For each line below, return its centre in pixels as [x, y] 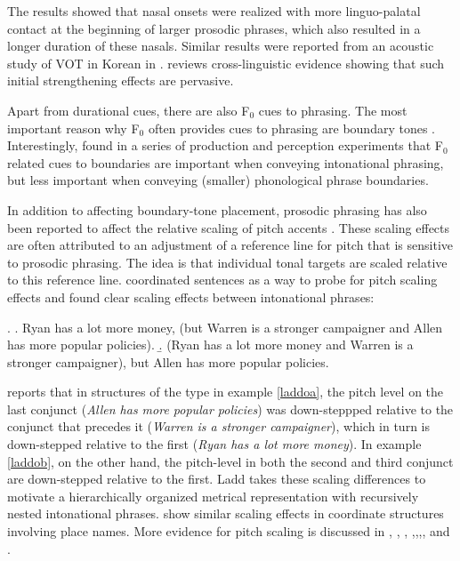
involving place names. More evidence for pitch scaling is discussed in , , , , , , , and [229, 531]
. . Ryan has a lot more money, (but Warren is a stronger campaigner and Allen [225, 327]
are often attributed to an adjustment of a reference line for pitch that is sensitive [230, 245]
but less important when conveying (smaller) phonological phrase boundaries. [218, 180]
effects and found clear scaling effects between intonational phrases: [191, 297]
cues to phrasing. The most [333, 110]
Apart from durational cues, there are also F [129, 110]
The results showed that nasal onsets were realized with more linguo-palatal [214, 11]
